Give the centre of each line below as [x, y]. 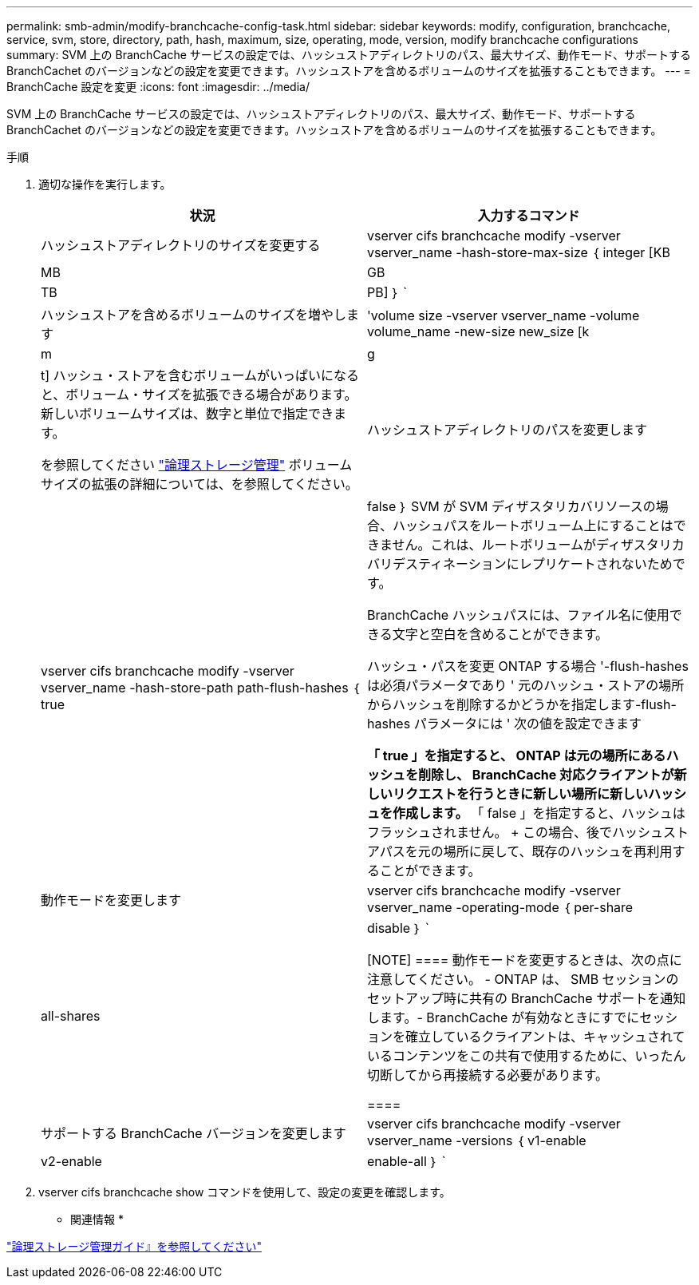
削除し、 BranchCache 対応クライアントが [546, 775]
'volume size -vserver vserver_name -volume [504, 315]
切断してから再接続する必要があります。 [488, 1075]
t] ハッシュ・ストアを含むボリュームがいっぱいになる [200, 375]
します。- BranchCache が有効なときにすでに [504, 1017]
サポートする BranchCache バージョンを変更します [194, 1133]
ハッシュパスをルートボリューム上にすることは [533, 526]
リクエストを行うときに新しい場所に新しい [521, 794]
